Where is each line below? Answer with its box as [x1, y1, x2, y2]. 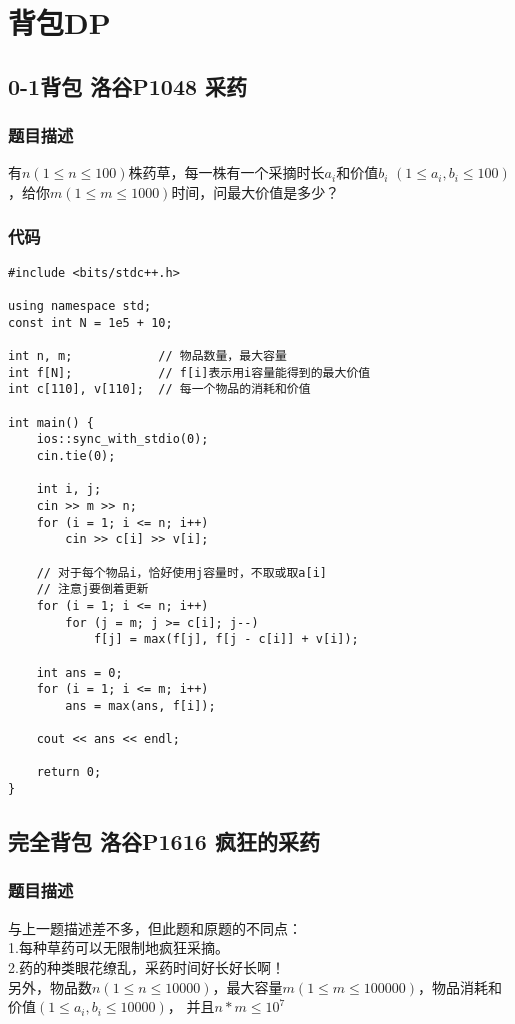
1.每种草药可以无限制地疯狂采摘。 [8, 937, 229, 958]
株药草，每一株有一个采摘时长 [128, 162, 325, 183]
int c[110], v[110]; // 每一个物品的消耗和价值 [8, 382, 311, 397]
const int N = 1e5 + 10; [8, 315, 173, 330]
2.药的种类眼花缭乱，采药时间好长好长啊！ [8, 956, 285, 977]
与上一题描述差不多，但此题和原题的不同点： [8, 917, 302, 938]
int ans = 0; [36, 665, 123, 680]
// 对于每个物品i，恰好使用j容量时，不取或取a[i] [36, 565, 327, 580]
